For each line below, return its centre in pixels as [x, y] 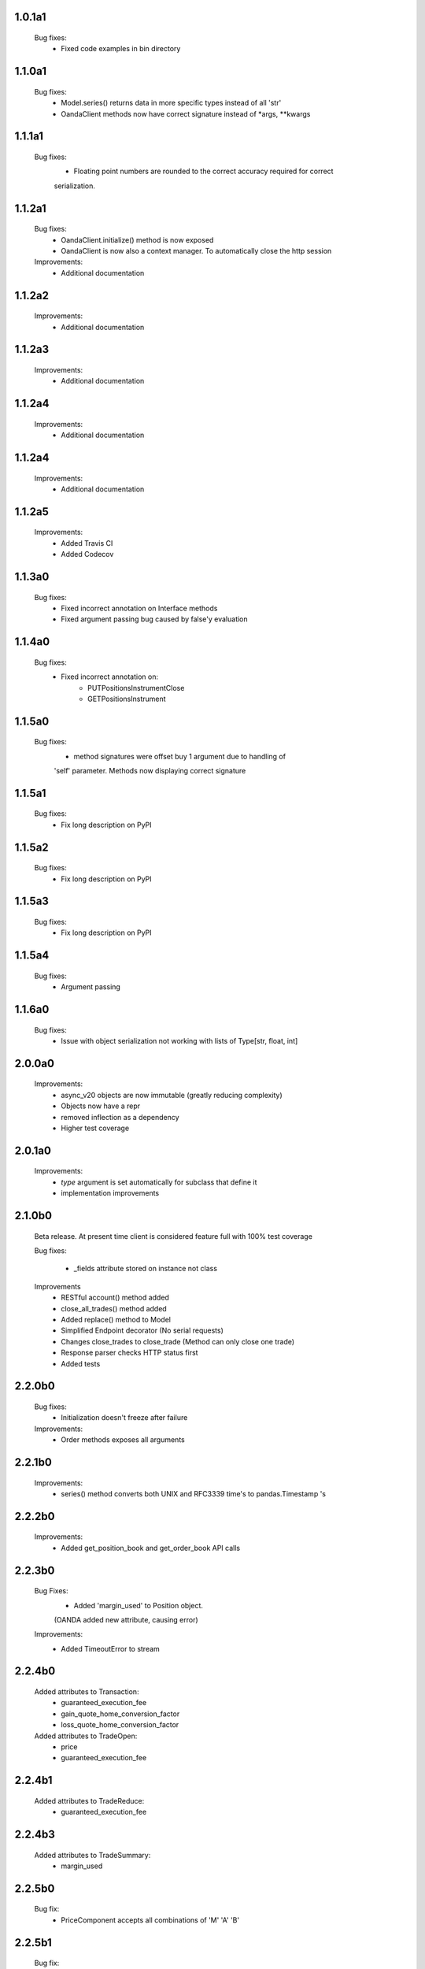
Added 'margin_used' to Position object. [139, 1605]
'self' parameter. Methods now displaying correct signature [150, 771]
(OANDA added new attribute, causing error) [126, 1619]
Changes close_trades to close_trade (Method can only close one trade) [178, 1341]
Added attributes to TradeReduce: [89, 1800]
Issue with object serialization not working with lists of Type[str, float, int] [179, 1041]
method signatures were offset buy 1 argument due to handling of [180, 756]
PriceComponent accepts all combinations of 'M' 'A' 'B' [150, 1920]
